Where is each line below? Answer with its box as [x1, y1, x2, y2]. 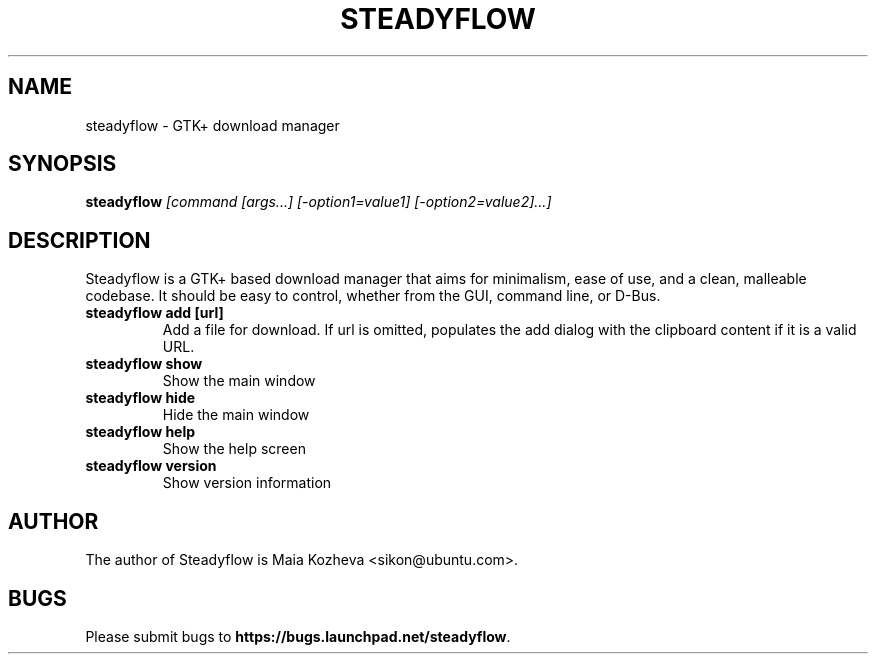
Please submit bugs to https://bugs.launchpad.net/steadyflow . [85, 627, 511, 645]
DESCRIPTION [8, 227, 151, 253]
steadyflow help [85, 423, 196, 441]
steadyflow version [85, 457, 217, 475]
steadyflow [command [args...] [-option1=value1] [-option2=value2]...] [85, 193, 552, 211]
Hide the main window [162, 406, 310, 424]
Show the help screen [162, 440, 306, 458]
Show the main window [162, 372, 316, 390]
